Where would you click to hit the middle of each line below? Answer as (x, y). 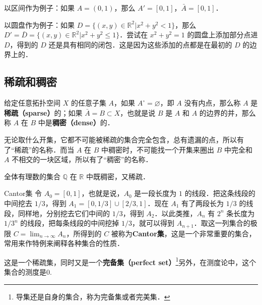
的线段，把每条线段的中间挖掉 (70, 223)
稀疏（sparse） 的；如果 (43, 112)
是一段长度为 (155, 193)
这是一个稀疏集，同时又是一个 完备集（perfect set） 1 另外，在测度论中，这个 (130, 261)
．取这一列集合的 (222, 223)
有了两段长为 (203, 203)
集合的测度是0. (28, 272)
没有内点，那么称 (212, 103)
